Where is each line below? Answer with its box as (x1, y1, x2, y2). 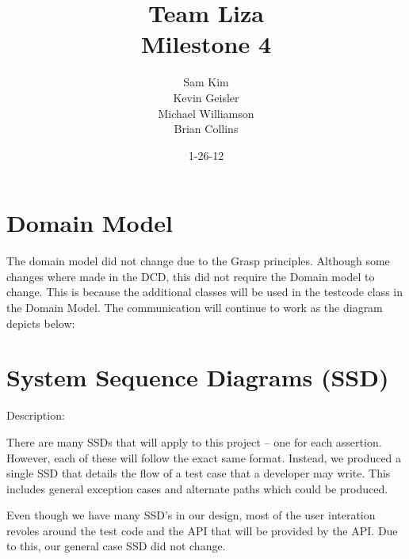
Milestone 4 (141, 28, 271, 60)
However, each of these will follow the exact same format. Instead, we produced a (6, 449, 402, 466)
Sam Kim (183, 74, 229, 90)
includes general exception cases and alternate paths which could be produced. (6, 480, 388, 496)
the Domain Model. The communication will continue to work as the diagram (6, 299, 383, 315)
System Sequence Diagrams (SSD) (6, 361, 389, 394)
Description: (6, 407, 65, 424)
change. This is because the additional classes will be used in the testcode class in (6, 283, 403, 300)
